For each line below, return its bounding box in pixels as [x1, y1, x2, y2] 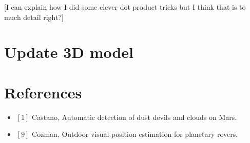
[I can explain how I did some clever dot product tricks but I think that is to [4, 2, 246, 12]
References [4, 81, 82, 103]
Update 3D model [4, 42, 134, 63]
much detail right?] [4, 11, 64, 22]
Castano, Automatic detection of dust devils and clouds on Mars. [32, 111, 237, 122]
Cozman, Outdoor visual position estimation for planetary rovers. [32, 129, 238, 139]
